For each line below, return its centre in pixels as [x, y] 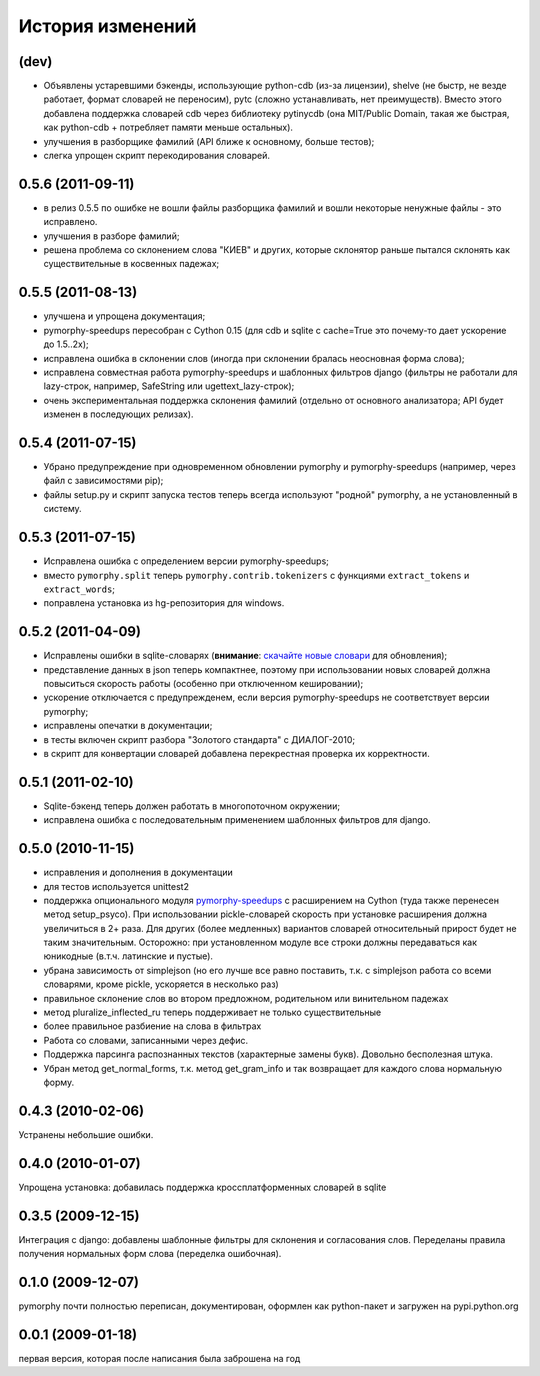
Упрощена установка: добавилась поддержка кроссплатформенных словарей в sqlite [202, 1187]
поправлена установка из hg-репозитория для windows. [164, 603]
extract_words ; [79, 589]
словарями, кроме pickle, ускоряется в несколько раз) [161, 984]
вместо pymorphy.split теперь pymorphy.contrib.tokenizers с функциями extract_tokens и [256, 575]
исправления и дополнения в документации [138, 872]
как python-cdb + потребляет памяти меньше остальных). [168, 127]
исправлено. [70, 222]
